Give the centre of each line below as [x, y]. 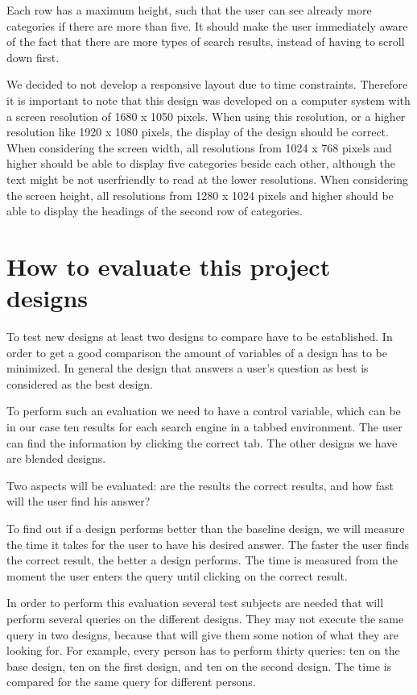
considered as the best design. [80, 383]
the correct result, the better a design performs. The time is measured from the [202, 560]
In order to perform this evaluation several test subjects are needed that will [195, 603]
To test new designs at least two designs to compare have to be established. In [200, 337]
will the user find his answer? [78, 501]
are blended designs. [56, 458]
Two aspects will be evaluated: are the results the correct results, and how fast [200, 485]
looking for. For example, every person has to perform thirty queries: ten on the [203, 650]
